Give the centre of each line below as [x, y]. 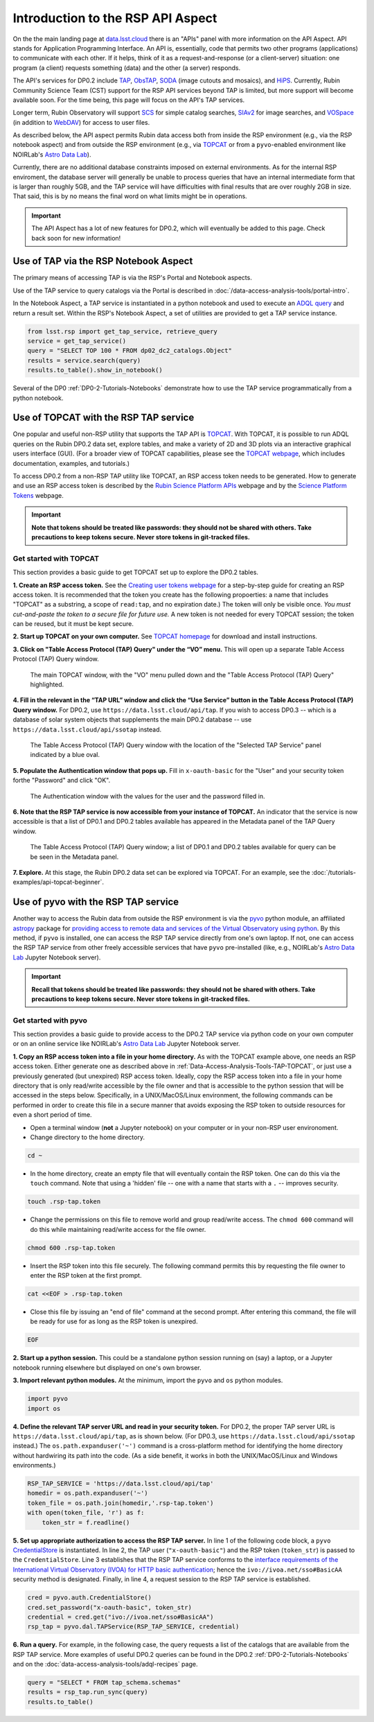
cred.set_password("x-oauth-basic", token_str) [109, 1607]
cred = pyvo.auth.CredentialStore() [90, 1598]
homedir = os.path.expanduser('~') [88, 1493]
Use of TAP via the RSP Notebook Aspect [103, 261]
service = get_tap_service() [77, 341]
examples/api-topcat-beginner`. [58, 882]
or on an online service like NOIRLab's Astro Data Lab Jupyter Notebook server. [126, 1044]
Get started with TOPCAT [56, 558]
